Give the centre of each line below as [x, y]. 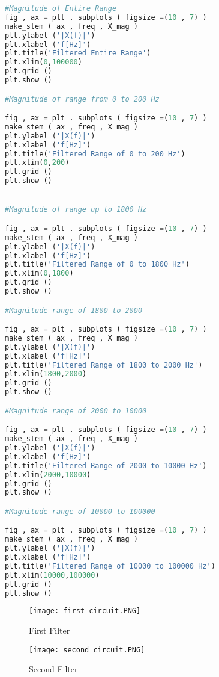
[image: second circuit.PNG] [87, 650]
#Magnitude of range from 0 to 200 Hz [82, 99]
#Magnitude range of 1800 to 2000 [74, 310]
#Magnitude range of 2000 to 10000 [76, 411]
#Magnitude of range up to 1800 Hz [76, 210]
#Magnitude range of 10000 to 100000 [80, 511]
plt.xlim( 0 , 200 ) [37, 163]
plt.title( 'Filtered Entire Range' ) [78, 53]
